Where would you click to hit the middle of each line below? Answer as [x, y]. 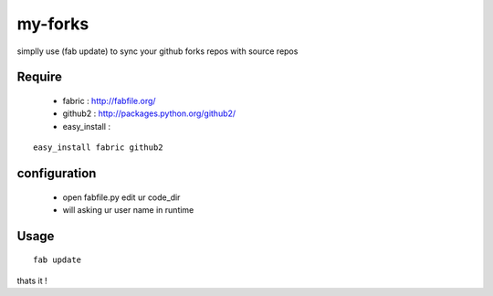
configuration [57, 173]
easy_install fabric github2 [98, 148]
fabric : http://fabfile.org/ [109, 100]
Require [40, 77]
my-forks [53, 24]
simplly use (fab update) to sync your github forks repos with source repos [157, 51]
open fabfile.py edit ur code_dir [121, 197]
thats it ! [32, 280]
